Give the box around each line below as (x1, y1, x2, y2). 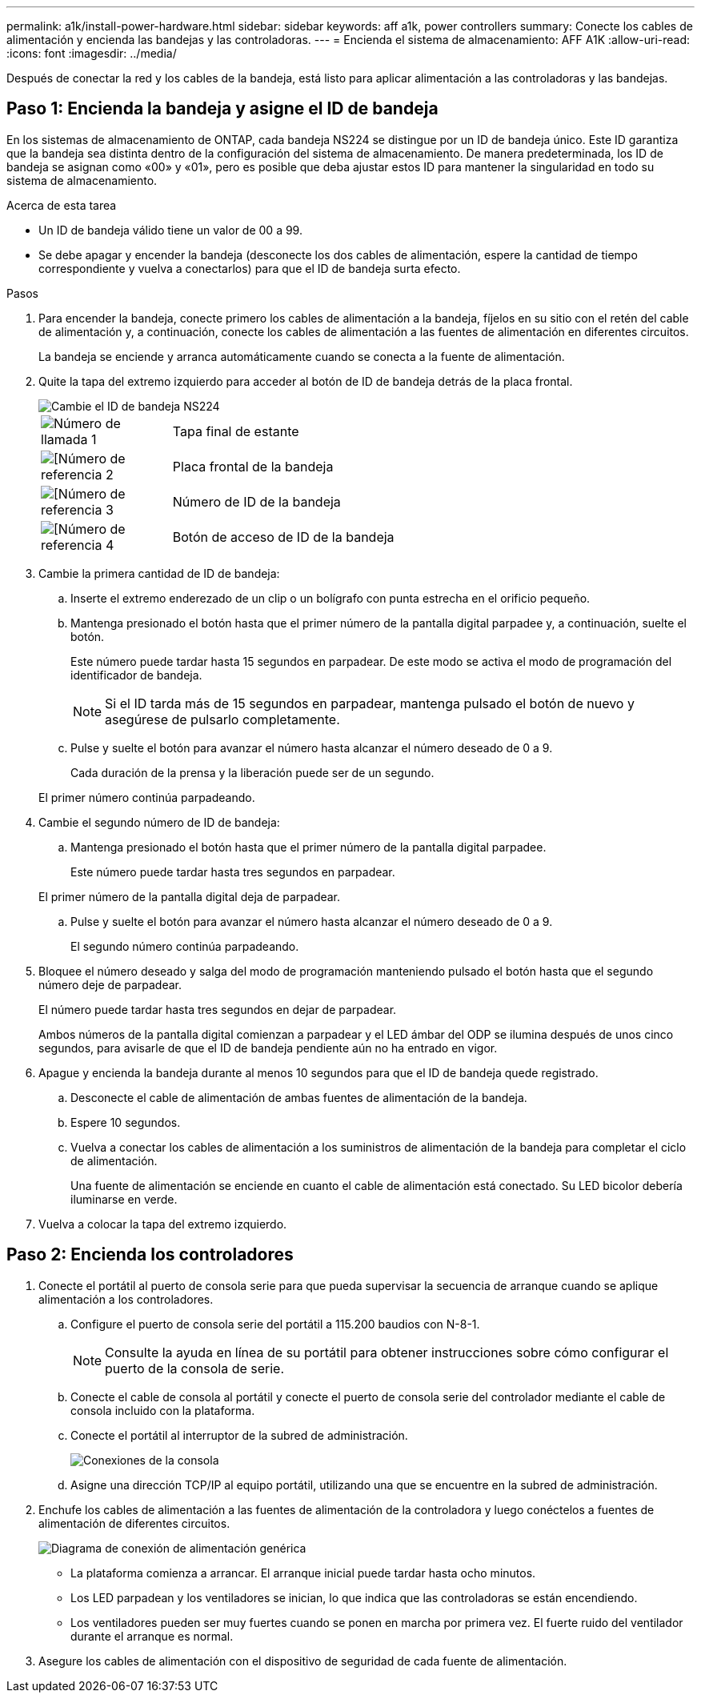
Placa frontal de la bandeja (172, 458, 334, 475)
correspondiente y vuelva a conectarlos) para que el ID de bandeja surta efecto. (38, 261, 461, 275)
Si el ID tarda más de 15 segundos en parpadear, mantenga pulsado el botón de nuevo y (105, 695, 635, 711)
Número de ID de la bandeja (172, 493, 341, 510)
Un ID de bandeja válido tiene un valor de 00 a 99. (38, 222, 302, 237)
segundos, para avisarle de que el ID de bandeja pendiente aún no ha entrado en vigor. (38, 1040, 498, 1055)
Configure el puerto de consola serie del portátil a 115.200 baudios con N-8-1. (70, 1316, 480, 1331)
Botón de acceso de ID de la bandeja (172, 528, 395, 545)
